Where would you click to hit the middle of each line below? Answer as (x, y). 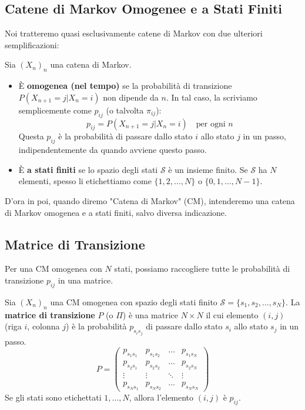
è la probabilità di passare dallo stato (125, 136)
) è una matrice (150, 314)
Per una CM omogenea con (53, 269)
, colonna (43, 326)
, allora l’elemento (161, 397)
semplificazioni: (32, 44)
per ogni (211, 124)
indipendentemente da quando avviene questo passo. (113, 150)
